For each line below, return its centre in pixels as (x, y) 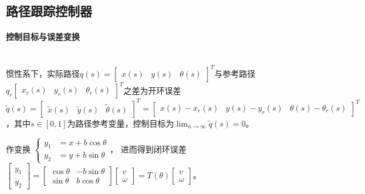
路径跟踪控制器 (49, 11)
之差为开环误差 (152, 90)
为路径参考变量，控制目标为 (121, 123)
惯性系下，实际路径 (43, 73)
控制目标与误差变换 (43, 37)
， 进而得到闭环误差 (148, 149)
